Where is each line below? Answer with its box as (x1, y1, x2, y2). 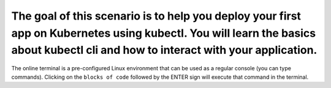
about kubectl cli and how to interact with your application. (11, 43, 318, 57)
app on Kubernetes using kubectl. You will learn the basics (11, 26, 316, 40)
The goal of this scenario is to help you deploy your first (11, 9, 302, 23)
